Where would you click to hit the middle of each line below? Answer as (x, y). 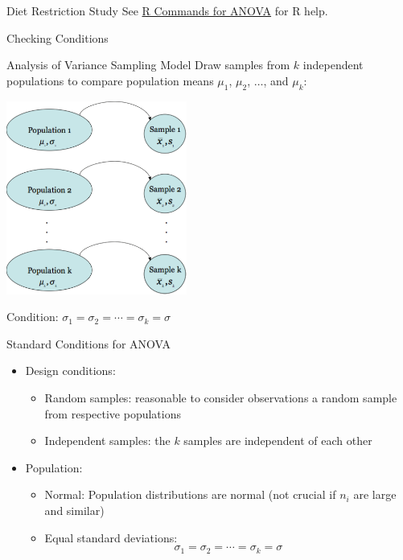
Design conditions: (70, 371)
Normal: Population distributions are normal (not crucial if (190, 494)
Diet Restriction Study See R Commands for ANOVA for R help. (167, 10)
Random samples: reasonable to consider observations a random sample (221, 397)
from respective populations (113, 413)
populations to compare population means (110, 80)
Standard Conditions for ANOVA (88, 343)
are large (375, 494)
